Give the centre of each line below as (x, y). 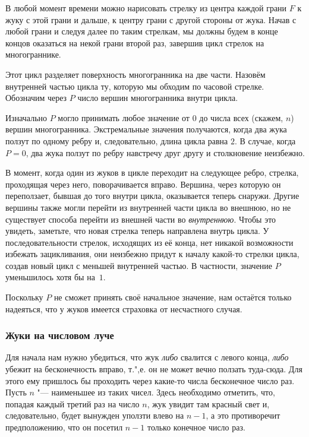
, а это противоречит (243, 415)
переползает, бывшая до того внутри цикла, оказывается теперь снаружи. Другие (152, 196)
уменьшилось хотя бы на (50, 277)
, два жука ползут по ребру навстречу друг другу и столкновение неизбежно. (165, 152)
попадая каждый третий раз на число (72, 403)
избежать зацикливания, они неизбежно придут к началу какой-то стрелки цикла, (152, 254)
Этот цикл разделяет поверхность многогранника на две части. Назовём (135, 74)
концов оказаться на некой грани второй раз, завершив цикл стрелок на (135, 42)
